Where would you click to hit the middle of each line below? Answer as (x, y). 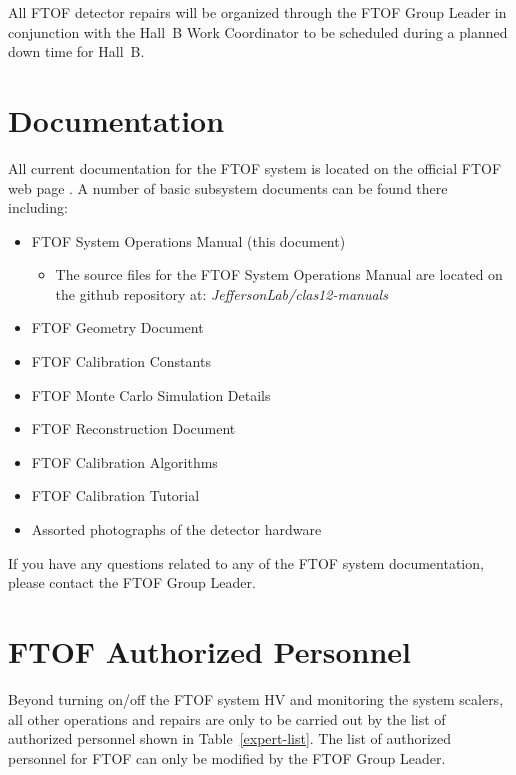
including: (38, 207)
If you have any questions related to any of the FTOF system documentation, (246, 562)
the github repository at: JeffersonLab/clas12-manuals (221, 293)
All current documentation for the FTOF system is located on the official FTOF (255, 167)
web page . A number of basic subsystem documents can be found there (228, 187)
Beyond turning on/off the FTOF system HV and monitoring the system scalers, (256, 698)
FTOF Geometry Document (117, 327)
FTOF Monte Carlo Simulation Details (151, 394)
